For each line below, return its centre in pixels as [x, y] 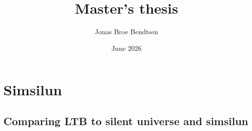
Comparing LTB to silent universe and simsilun [126, 120]
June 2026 [126, 48]
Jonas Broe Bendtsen [126, 32]
